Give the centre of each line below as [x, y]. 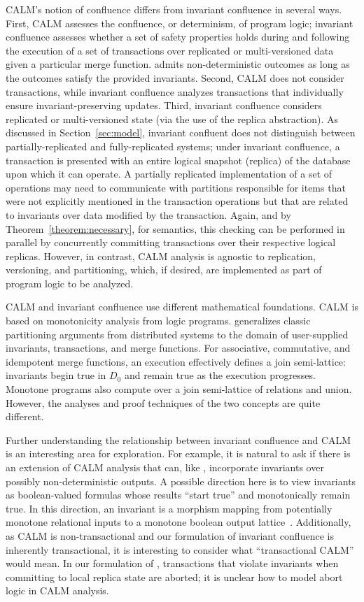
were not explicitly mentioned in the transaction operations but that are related [177, 201]
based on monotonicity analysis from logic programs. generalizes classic [158, 321]
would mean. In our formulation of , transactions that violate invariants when [172, 563]
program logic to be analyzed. [70, 283]
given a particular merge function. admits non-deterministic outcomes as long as [178, 64]
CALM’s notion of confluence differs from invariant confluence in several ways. [174, 9]
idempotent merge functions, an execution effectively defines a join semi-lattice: [176, 361]
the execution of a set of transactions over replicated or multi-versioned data [170, 50]
